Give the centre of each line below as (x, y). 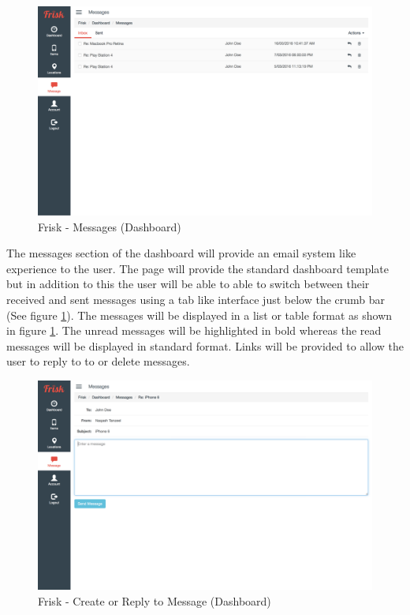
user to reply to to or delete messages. (98, 361)
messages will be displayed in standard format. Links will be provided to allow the (205, 345)
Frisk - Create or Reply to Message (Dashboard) (155, 600)
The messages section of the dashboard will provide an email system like (181, 253)
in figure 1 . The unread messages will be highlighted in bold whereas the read (194, 330)
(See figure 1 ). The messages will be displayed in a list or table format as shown (199, 315)
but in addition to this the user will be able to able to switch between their (188, 284)
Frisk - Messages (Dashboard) (110, 226)
